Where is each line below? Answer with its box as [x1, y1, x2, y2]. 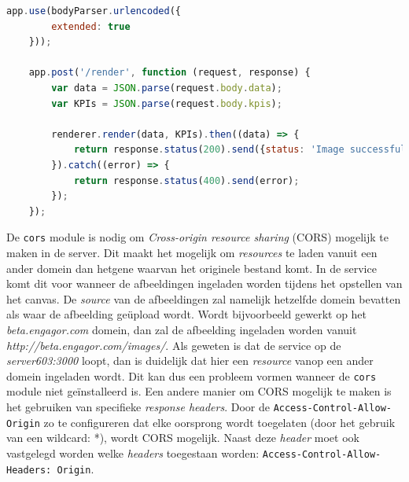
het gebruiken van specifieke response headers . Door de [6, 398, 270, 414]
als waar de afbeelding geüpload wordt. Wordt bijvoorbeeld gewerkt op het [6, 306, 367, 322]
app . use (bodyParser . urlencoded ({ [6, 6, 181, 17]
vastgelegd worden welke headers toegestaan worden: [6, 444, 260, 461]
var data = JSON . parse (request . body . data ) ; [51, 82, 282, 94]
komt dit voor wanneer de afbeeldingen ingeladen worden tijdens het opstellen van [6, 275, 403, 292]
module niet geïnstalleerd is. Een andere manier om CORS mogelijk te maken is [6, 383, 392, 399]
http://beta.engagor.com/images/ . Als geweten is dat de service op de [6, 337, 341, 353]
